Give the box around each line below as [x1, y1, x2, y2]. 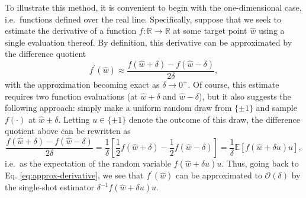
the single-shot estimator [5, 181, 95, 193]
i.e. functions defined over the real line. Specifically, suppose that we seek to [5, 12, 282, 25]
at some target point [173, 24, 247, 37]
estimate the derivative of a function [5, 24, 137, 37]
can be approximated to [176, 169, 262, 181]
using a [258, 24, 285, 37]
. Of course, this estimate [188, 78, 279, 90]
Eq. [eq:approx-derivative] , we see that [5, 169, 144, 181]
